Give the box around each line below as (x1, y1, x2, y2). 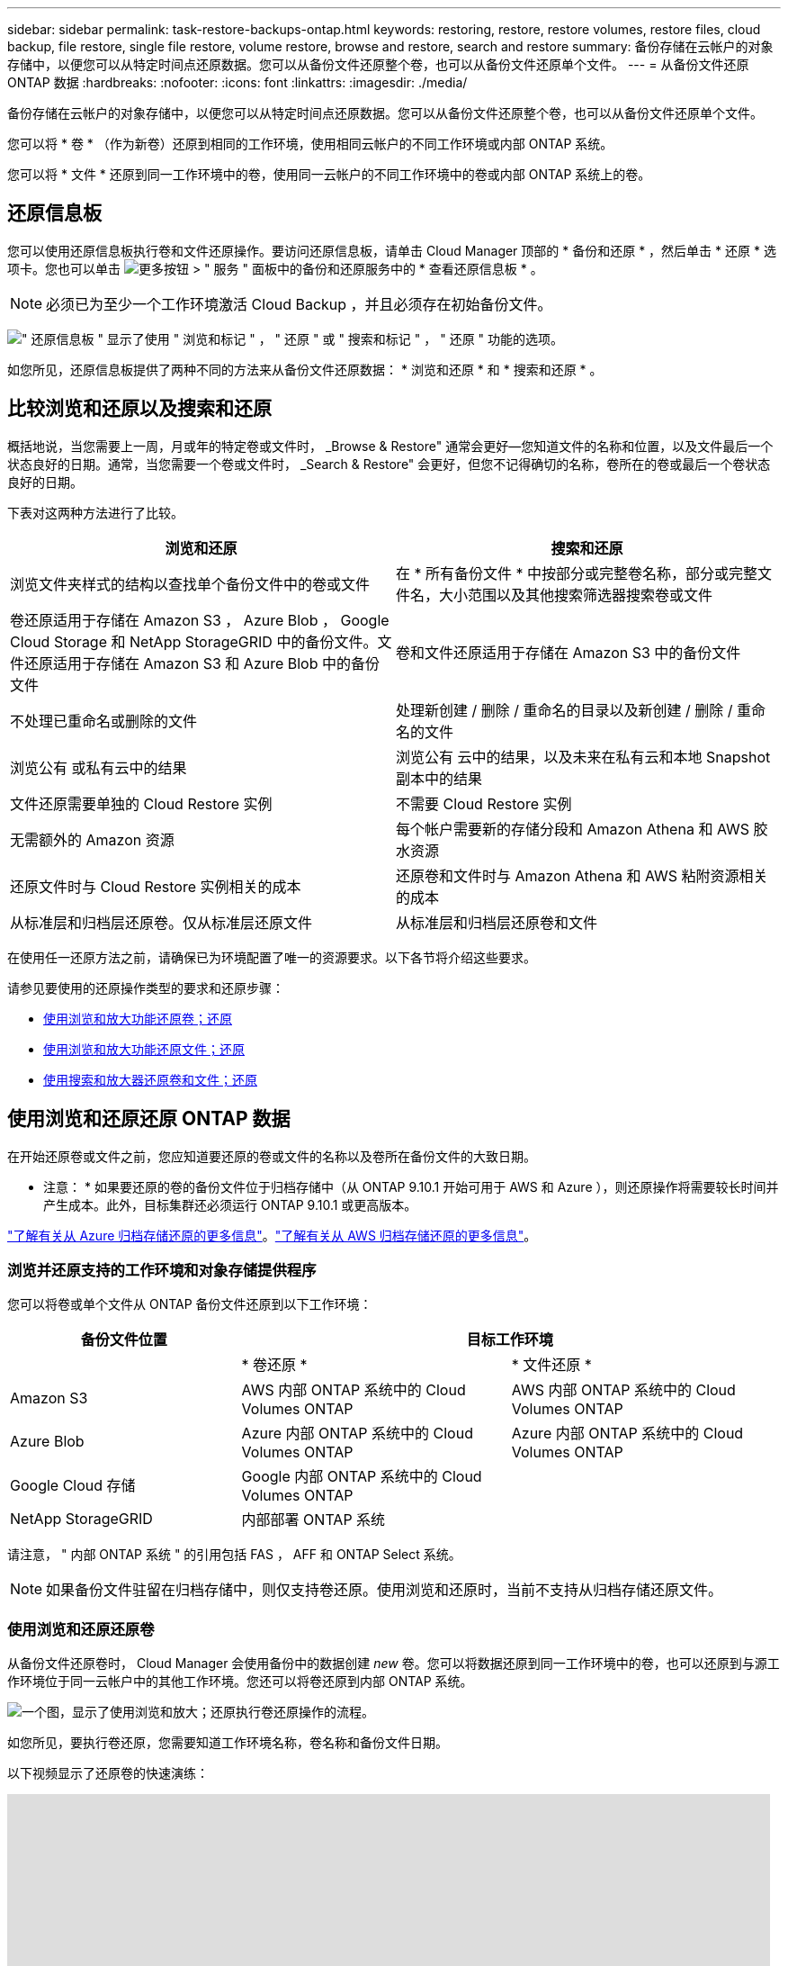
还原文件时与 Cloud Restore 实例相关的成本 (10, 877, 301, 896)
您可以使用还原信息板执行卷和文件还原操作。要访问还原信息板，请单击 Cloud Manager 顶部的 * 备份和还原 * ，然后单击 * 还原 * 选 (7, 242, 776, 258)
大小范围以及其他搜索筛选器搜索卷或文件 (439, 585, 713, 604)
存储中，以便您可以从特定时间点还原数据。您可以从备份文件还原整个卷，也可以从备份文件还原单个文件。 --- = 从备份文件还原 (7, 57, 749, 72)
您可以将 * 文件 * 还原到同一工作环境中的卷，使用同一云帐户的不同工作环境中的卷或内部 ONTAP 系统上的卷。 (7, 167, 651, 182)
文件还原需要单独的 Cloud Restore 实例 (10, 794, 273, 813)
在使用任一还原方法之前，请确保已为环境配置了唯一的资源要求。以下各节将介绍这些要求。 (7, 949, 536, 965)
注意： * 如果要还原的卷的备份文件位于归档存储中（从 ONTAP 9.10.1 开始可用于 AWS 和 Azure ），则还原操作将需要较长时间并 (43, 1178, 779, 1195)
